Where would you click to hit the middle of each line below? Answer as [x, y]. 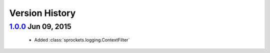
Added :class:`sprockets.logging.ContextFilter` [82, 40]
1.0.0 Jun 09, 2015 [40, 26]
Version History [42, 13]
